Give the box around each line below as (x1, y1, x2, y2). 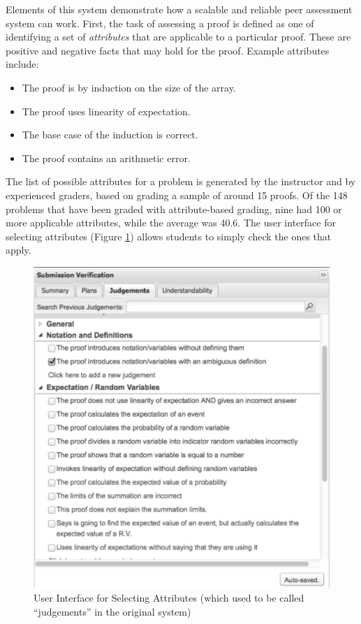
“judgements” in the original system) (34, 604, 191, 619)
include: (6, 57, 39, 71)
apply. (6, 242, 31, 257)
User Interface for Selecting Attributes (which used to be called (34, 590, 304, 605)
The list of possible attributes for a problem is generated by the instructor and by (6, 174, 356, 189)
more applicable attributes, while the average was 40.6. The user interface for (6, 215, 336, 230)
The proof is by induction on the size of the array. (22, 80, 236, 94)
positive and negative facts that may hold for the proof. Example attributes (6, 43, 330, 57)
